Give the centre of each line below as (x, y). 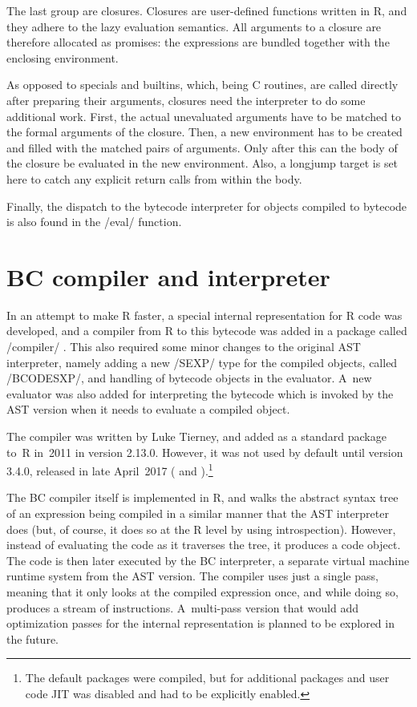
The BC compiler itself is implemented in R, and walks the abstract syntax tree (202, 497)
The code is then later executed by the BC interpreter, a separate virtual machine (208, 560)
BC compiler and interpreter (168, 276)
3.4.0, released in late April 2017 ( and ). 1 (110, 469)
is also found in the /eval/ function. (94, 222)
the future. (33, 638)
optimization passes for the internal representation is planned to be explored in (200, 623)
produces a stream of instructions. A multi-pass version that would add (182, 607)
